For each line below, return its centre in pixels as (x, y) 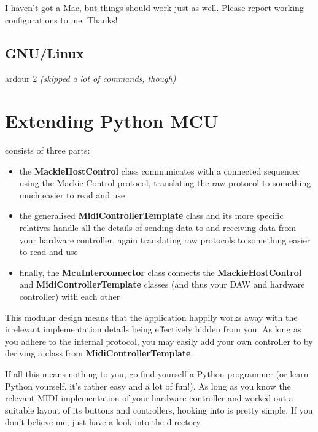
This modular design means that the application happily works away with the (151, 317)
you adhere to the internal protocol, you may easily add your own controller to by (159, 341)
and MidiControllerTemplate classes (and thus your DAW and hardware (162, 284)
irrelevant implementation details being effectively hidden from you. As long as (153, 329)
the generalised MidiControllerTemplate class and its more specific (151, 215)
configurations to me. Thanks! (61, 19)
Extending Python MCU (112, 121)
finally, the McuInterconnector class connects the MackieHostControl (161, 272)
